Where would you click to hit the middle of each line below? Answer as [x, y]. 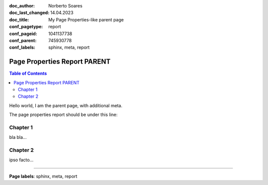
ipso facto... [21, 160]
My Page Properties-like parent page [86, 19]
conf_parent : [23, 40]
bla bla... [18, 137]
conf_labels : [22, 48]
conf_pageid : [23, 33]
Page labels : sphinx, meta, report [43, 176]
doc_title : [19, 19]
